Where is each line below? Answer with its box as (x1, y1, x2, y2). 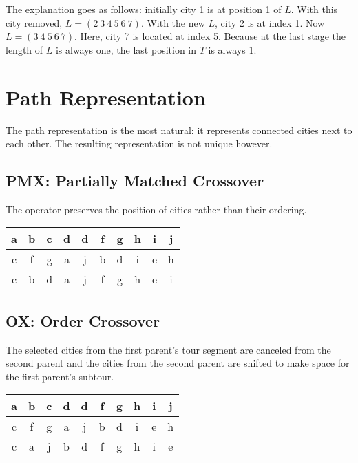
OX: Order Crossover (6, 310, 160, 331)
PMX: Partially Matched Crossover (6, 170, 264, 191)
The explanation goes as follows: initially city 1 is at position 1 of (6, 2, 282, 16)
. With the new (140, 15, 205, 30)
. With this (291, 2, 338, 16)
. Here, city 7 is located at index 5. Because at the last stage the (74, 29, 346, 43)
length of (6, 42, 43, 56)
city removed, (6, 15, 63, 30)
